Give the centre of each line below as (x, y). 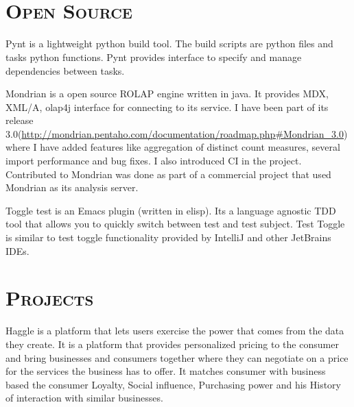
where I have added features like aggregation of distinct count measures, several (173, 147)
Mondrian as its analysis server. (72, 187)
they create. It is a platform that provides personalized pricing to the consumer (172, 344)
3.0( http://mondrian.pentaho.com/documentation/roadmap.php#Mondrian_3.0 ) (177, 133)
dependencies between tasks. (65, 70)
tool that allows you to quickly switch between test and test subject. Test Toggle (175, 224)
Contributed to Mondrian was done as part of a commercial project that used (168, 174)
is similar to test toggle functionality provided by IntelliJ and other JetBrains (168, 237)
